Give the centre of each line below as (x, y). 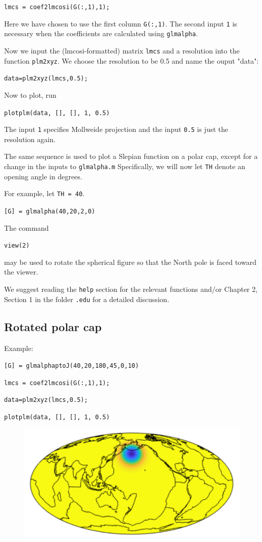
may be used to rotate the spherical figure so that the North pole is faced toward (130, 262)
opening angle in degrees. (43, 176)
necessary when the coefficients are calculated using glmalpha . (101, 33)
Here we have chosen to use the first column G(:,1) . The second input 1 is (121, 23)
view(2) (17, 246)
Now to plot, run (30, 94)
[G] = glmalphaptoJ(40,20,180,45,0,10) (71, 366)
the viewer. (21, 272)
